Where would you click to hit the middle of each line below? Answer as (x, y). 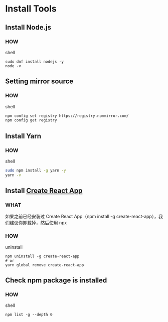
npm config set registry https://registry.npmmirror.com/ (67, 116)
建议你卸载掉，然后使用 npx (38, 223)
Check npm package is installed (56, 281)
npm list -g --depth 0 (29, 315)
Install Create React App (44, 191)
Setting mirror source (39, 82)
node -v (13, 66)
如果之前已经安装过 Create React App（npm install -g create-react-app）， (82, 217)
